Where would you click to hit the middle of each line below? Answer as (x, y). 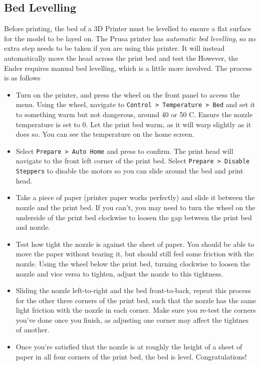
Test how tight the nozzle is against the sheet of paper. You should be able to (135, 244)
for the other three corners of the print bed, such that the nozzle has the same (136, 300)
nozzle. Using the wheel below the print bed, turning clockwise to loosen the (133, 263)
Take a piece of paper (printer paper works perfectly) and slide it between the (135, 197)
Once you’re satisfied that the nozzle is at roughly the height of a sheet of (129, 347)
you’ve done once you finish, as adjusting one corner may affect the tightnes (132, 320)
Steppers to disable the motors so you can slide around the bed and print (129, 171)
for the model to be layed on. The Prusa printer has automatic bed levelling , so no (130, 38)
